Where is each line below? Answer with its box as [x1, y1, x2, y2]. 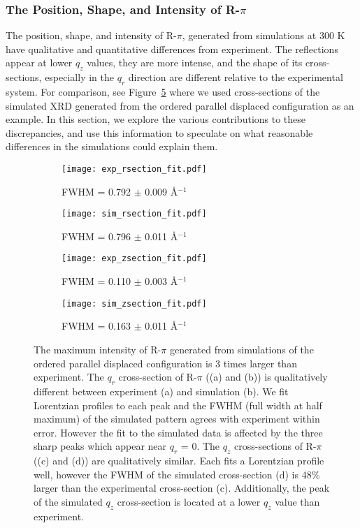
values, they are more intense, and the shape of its [87, 55, 303, 70]
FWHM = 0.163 [62, 318, 131, 333]
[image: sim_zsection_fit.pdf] [62, 298, 207, 309]
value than [275, 494, 320, 508]
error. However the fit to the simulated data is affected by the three [34, 425, 323, 439]
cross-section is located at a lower [117, 494, 261, 508]
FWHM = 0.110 [62, 274, 131, 288]
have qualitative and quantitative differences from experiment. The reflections [6, 41, 338, 56]
